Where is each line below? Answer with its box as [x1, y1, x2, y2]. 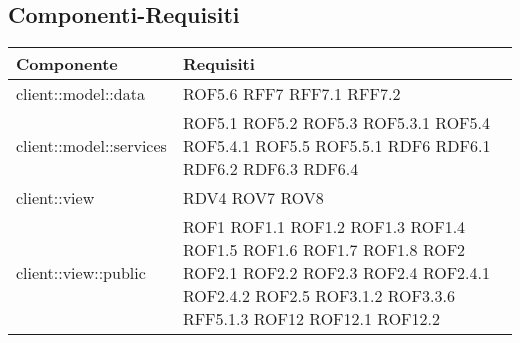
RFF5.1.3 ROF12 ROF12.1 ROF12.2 [182, 307, 441, 331]
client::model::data [16, 82, 145, 106]
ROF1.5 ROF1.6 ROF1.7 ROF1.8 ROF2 [182, 238, 466, 262]
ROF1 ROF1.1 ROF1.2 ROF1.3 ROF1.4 [182, 215, 466, 239]
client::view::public [16, 261, 146, 285]
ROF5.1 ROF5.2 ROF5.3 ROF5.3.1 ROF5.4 [182, 111, 491, 135]
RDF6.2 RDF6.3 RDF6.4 [182, 157, 359, 181]
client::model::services [16, 134, 167, 158]
